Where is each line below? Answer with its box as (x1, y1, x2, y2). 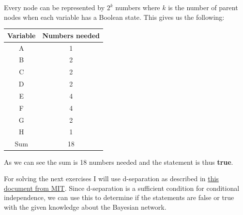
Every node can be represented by (4, 2, 105, 12)
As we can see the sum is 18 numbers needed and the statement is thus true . (4, 157, 233, 167)
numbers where (115, 2, 160, 12)
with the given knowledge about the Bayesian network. (4, 201, 167, 212)
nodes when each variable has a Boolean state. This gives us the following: (4, 12, 225, 22)
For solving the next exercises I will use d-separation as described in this (4, 173, 219, 183)
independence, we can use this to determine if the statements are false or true (4, 192, 234, 202)
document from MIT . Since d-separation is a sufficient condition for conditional (4, 183, 240, 193)
